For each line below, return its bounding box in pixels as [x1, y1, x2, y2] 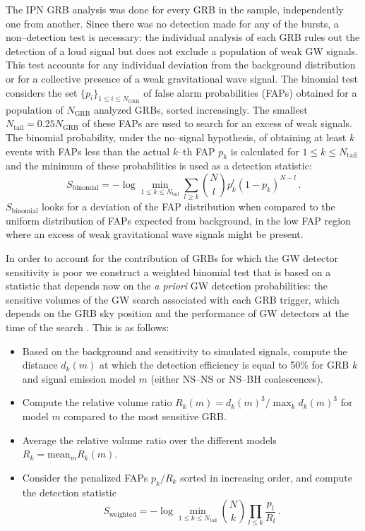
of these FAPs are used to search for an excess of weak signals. [82, 116, 352, 131]
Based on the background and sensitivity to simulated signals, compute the [22, 343, 347, 358]
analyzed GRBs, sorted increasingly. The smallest [93, 102, 308, 117]
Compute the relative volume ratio [22, 395, 172, 410]
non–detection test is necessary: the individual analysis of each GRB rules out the [6, 30, 360, 44]
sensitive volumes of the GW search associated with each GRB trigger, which [6, 292, 340, 306]
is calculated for [230, 143, 299, 158]
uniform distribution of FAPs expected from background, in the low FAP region [6, 213, 351, 227]
